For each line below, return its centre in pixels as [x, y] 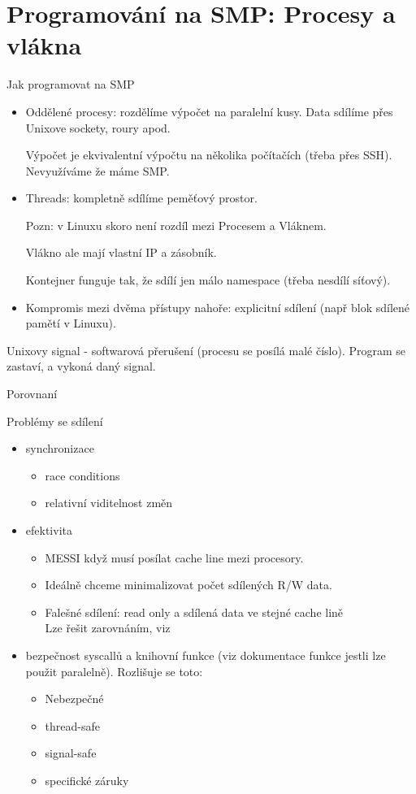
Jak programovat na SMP [71, 84]
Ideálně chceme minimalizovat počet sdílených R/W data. [188, 585]
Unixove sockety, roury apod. [98, 127]
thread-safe [72, 725]
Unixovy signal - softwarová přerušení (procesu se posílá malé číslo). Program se [206, 350]
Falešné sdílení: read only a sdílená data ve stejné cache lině [194, 612]
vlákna [44, 45]
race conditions [82, 475]
